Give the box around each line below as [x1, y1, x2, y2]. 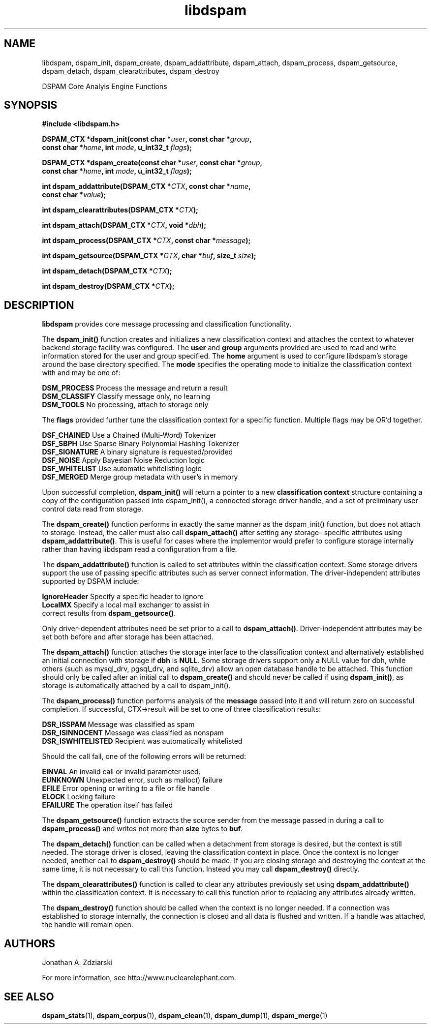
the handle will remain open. [42, 920, 133, 929]
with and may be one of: [42, 368, 121, 377]
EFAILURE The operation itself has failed [42, 801, 173, 810]
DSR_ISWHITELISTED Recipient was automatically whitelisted [42, 737, 243, 746]
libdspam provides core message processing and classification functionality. [42, 320, 292, 329]
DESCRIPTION [4, 299, 74, 311]
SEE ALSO [4, 990, 54, 1003]
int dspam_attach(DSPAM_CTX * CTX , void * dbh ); [42, 221, 207, 230]
